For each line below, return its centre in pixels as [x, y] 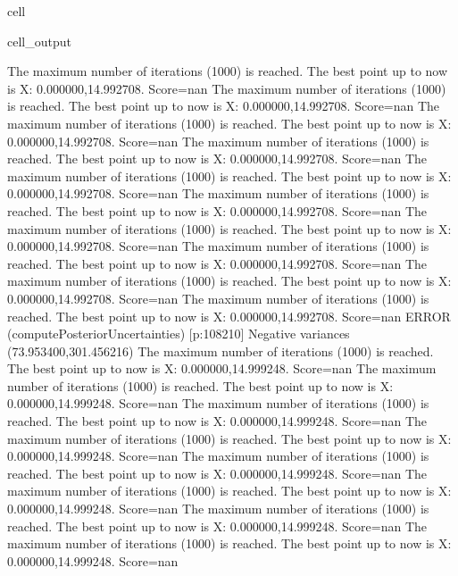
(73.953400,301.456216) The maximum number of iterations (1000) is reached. [221, 351]
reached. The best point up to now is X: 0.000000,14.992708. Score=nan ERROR [229, 316]
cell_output [39, 41]
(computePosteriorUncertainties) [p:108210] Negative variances [179, 334]
